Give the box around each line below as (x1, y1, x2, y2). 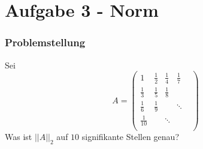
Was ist (5, 130, 32, 143)
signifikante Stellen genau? (81, 130, 180, 143)
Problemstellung (5, 35, 86, 50)
